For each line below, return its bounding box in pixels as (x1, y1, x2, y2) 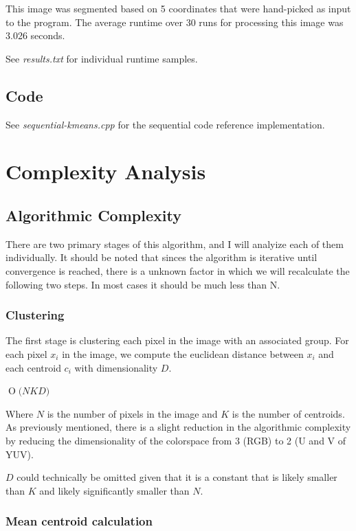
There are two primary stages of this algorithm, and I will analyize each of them (5, 236, 344, 251)
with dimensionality (74, 360, 158, 374)
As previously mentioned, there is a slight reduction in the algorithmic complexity (5, 420, 351, 434)
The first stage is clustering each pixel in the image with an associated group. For (5, 333, 349, 348)
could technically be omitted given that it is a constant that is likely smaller (16, 470, 337, 484)
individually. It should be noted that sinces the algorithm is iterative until (5, 250, 318, 264)
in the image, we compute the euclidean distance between (62, 346, 304, 361)
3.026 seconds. (5, 28, 65, 43)
